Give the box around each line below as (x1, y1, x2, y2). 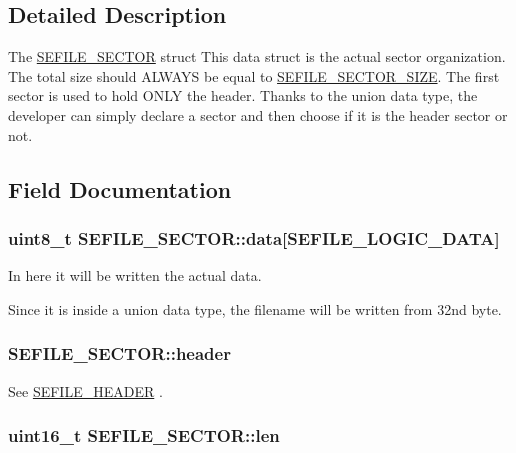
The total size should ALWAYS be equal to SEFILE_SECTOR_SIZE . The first (8, 65, 500, 86)
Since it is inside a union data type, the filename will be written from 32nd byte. (8, 298, 502, 319)
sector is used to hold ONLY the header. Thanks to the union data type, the (8, 85, 478, 106)
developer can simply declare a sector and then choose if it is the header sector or (8, 104, 508, 125)
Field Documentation (8, 173, 232, 204)
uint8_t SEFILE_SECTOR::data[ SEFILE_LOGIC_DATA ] (8, 225, 500, 250)
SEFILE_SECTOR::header (8, 341, 231, 366)
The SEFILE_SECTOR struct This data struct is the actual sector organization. (8, 46, 506, 67)
